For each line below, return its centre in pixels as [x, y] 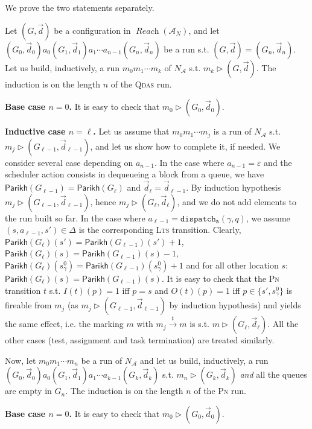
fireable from [28, 305]
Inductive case [35, 131]
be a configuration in [92, 30]
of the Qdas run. [141, 84]
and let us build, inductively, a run [204, 360]
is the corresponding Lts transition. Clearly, [160, 230]
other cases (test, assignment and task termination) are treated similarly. [140, 340]
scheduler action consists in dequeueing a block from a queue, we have [135, 174]
